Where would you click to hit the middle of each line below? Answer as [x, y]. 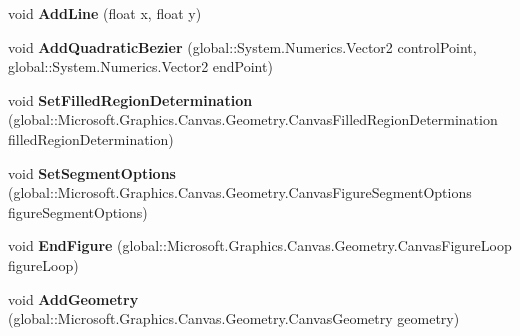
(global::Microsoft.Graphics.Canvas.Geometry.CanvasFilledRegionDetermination [253, 119]
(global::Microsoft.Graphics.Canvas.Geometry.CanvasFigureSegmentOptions [240, 192]
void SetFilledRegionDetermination [130, 99]
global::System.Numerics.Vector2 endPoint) [140, 66]
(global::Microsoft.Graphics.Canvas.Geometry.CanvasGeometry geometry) [234, 318]
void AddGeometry [73, 298]
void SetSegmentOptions [92, 172]
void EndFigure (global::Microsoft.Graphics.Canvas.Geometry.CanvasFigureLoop [260, 245]
